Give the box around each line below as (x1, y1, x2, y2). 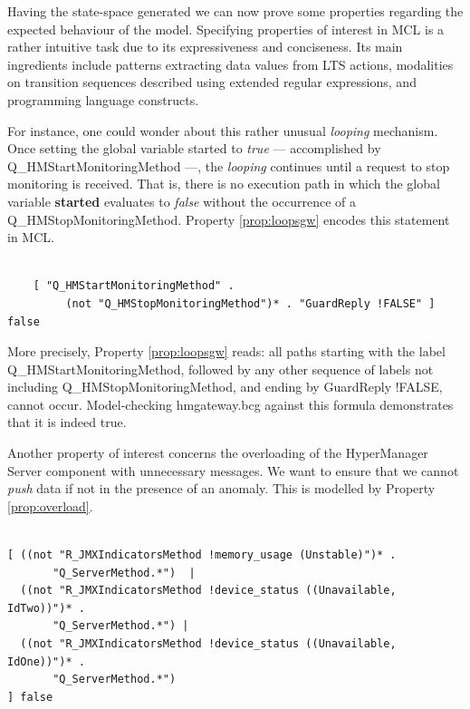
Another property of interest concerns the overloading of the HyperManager (7, 443, 428, 462)
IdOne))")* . (7, 655, 85, 668)
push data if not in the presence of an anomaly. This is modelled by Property (7, 479, 436, 498)
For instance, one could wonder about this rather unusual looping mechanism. (7, 121, 438, 140)
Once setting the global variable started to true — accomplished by (7, 139, 381, 158)
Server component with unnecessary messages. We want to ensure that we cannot (7, 461, 459, 480)
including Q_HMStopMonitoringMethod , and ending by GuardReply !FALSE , (7, 377, 443, 396)
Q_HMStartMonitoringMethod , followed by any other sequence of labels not (7, 359, 434, 378)
